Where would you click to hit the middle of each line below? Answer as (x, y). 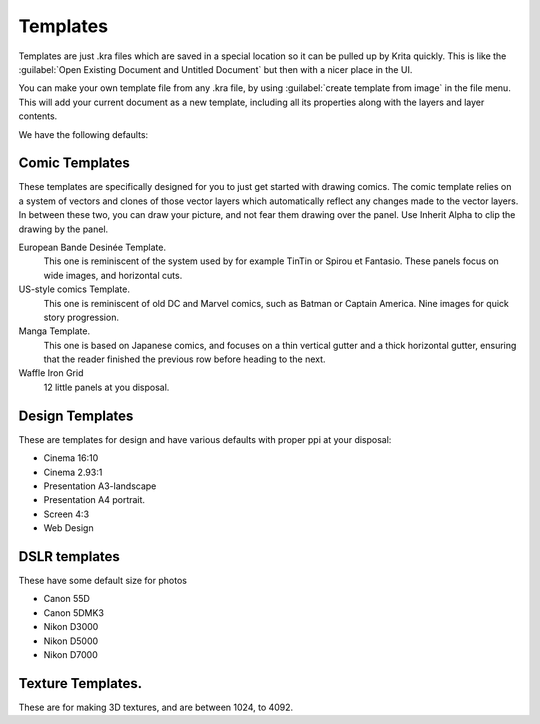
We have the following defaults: (83, 134)
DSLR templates (69, 556)
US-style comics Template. (74, 289)
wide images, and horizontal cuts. (113, 275)
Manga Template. (54, 331)
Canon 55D (66, 599)
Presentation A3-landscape (100, 486)
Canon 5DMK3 (74, 612)
